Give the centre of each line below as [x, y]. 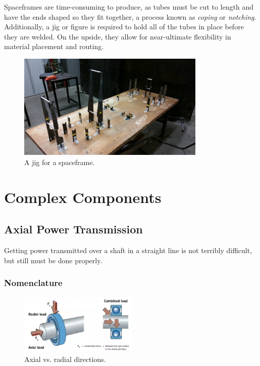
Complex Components [83, 197]
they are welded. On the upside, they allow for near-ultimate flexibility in [118, 36]
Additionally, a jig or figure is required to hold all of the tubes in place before [124, 27]
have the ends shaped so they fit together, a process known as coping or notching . [130, 16]
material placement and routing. [54, 46]
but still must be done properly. [53, 260]
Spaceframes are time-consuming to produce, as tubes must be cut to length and [129, 7]
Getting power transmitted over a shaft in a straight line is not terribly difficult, [128, 250]
